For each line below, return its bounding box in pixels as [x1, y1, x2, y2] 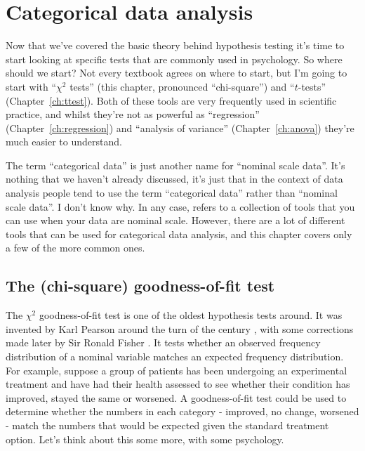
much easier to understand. [6, 134, 122, 149]
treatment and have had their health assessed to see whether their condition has [6, 377, 350, 391]
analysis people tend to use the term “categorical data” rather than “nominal [6, 185, 338, 200]
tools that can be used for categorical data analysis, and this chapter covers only [6, 226, 352, 241]
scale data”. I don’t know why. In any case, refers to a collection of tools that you [6, 199, 355, 214]
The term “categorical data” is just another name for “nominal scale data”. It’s [6, 157, 345, 172]
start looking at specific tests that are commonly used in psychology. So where [6, 51, 343, 66]
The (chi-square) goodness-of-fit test [6, 275, 275, 296]
